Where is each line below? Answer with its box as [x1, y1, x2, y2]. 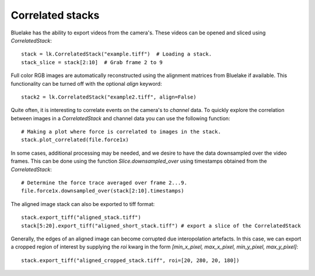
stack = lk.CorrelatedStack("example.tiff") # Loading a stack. [21, 51, 212, 58]
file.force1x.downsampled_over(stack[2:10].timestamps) [21, 187, 184, 194]
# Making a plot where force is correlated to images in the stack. [21, 128, 221, 135]
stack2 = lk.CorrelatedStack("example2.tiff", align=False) [21, 93, 197, 100]
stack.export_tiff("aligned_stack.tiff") [21, 214, 141, 221]
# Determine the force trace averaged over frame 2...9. [21, 180, 188, 186]
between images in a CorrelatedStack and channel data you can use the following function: [10, 114, 230, 122]
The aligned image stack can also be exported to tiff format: [10, 200, 155, 207]
